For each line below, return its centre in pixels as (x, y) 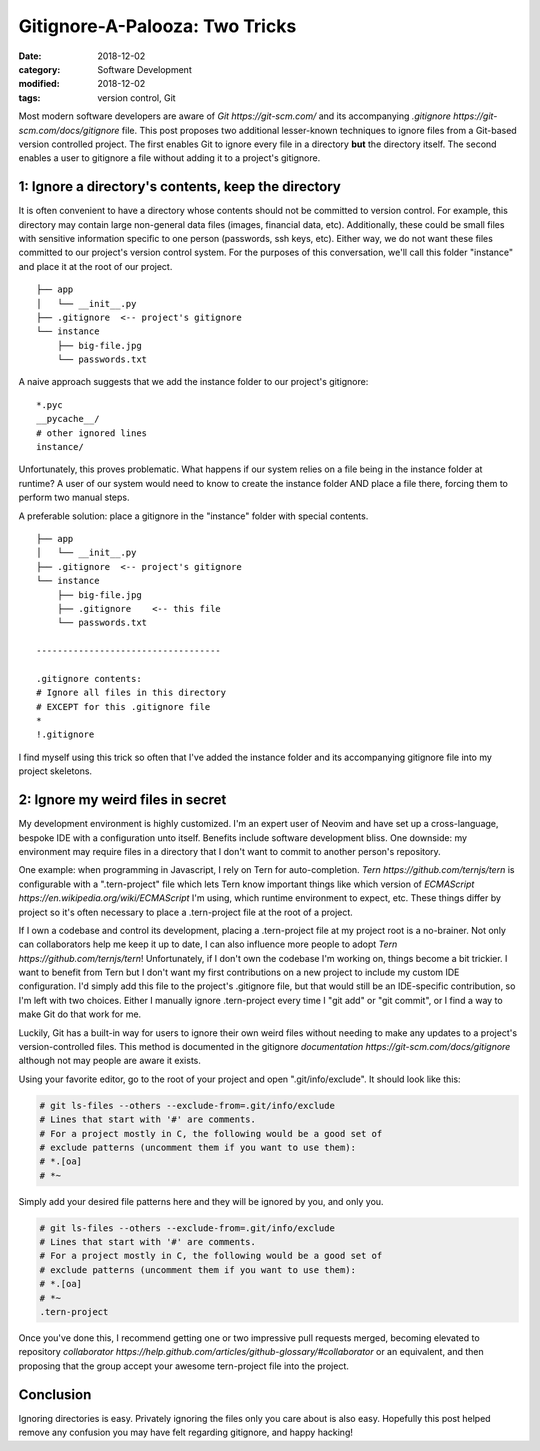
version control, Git (136, 97)
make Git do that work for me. (80, 1014)
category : (39, 69)
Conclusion (55, 1394)
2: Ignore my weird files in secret (122, 800)
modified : (39, 84)
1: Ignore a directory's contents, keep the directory (180, 186)
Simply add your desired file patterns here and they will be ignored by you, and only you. (201, 1201)
